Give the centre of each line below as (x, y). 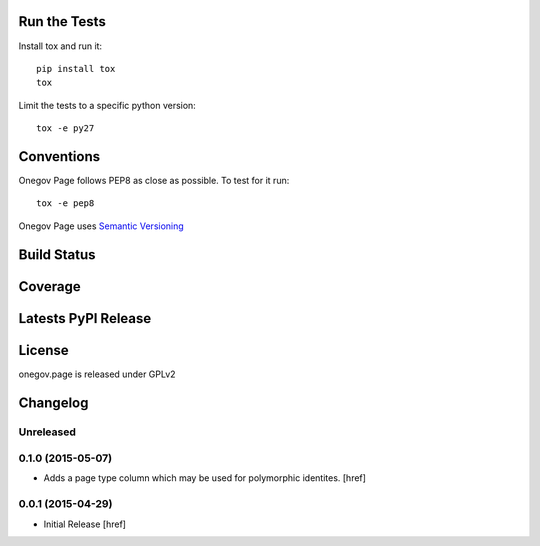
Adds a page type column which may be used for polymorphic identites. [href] (205, 478)
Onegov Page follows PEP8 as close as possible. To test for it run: (154, 180)
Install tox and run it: (60, 46)
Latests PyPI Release (85, 318)
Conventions (59, 156)
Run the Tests (62, 21)
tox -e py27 (65, 128)
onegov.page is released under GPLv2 (97, 374)
